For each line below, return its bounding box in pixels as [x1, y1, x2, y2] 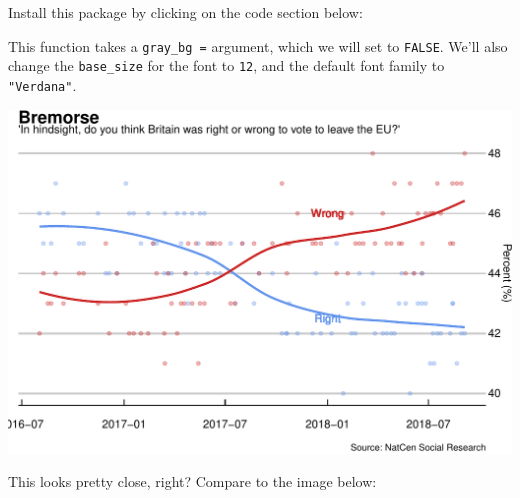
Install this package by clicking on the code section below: [8, 2, 363, 22]
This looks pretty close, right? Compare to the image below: [8, 471, 377, 492]
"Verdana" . [8, 74, 77, 95]
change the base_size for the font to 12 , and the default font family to [8, 55, 445, 76]
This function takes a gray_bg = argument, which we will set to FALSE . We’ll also [8, 35, 508, 56]
